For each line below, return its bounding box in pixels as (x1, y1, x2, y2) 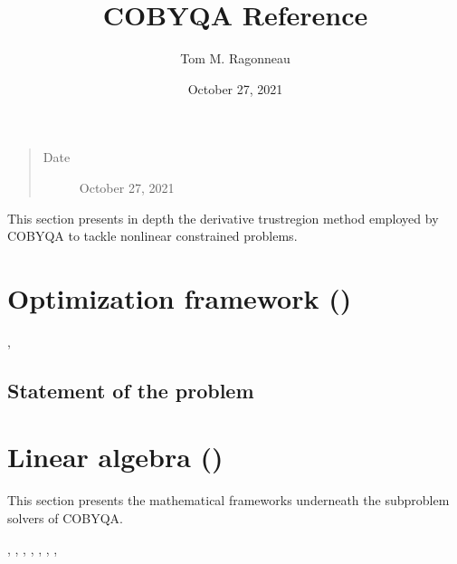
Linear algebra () (7, 438, 224, 475)
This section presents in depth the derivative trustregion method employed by (7, 208, 439, 227)
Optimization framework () (7, 279, 352, 316)
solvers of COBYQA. (7, 508, 123, 527)
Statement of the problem (7, 376, 254, 404)
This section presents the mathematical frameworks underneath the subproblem (7, 491, 450, 510)
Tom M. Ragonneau (180, 49, 290, 68)
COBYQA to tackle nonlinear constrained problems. (7, 226, 298, 245)
